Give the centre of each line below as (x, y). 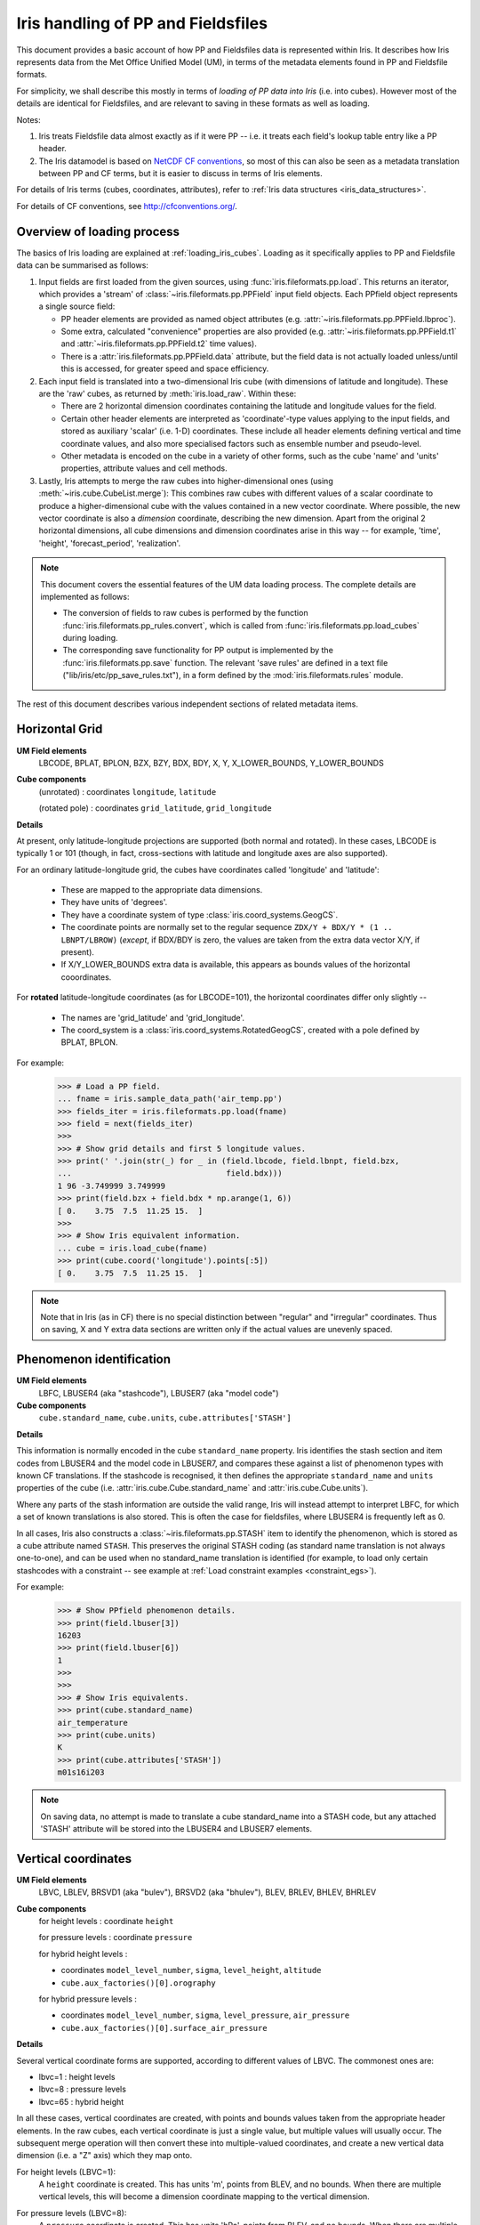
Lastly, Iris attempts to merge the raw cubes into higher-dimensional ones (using (186, 481)
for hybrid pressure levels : (88, 1999)
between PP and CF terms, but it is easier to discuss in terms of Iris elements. (181, 174)
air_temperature (93, 1723)
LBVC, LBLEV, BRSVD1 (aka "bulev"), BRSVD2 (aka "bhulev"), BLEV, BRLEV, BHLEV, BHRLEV (208, 1892)
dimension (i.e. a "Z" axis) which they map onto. (104, 2156)
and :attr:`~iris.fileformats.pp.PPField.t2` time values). (159, 344)
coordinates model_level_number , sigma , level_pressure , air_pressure (205, 2015)
